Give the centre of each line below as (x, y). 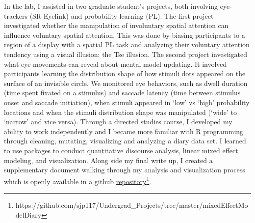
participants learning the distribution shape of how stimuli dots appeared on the (125, 73)
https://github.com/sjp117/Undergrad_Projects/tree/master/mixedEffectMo (132, 205)
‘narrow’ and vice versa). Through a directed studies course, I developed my (118, 122)
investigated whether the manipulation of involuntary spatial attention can (116, 25)
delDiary (28, 214)
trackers (16, 15)
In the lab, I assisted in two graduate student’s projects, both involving (111, 6)
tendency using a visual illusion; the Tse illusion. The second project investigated (126, 54)
